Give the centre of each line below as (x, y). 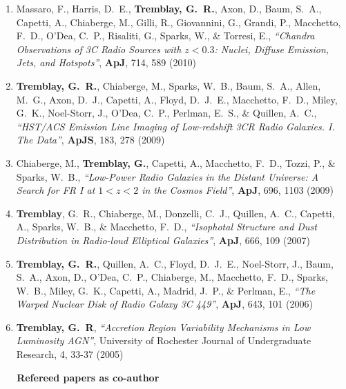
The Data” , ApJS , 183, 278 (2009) (90, 140)
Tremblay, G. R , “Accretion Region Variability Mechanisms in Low (163, 327)
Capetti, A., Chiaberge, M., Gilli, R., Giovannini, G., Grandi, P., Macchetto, (179, 22)
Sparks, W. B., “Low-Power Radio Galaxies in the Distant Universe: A (167, 176)
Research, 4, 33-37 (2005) (70, 354)
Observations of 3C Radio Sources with (99, 49)
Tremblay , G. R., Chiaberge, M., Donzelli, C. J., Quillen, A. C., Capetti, (175, 213)
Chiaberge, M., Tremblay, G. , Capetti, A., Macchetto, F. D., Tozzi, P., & (176, 162)
